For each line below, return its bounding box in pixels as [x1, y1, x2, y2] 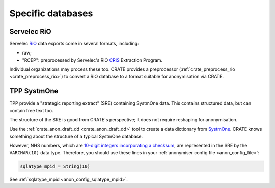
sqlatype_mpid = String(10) [20, 163, 90, 169]
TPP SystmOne [9, 87, 59, 95]
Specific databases [9, 8, 93, 19]
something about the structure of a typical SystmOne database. [9, 133, 143, 140]
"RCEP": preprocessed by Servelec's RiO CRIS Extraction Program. [22, 57, 163, 63]
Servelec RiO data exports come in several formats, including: [9, 41, 140, 47]
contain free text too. [9, 107, 53, 113]
